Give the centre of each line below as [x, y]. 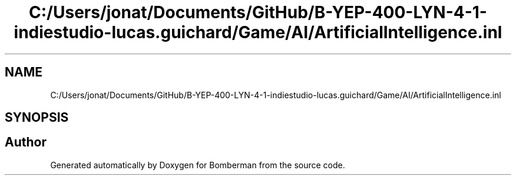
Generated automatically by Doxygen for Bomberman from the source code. [198, 165]
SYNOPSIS [37, 118]
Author [26, 142]
